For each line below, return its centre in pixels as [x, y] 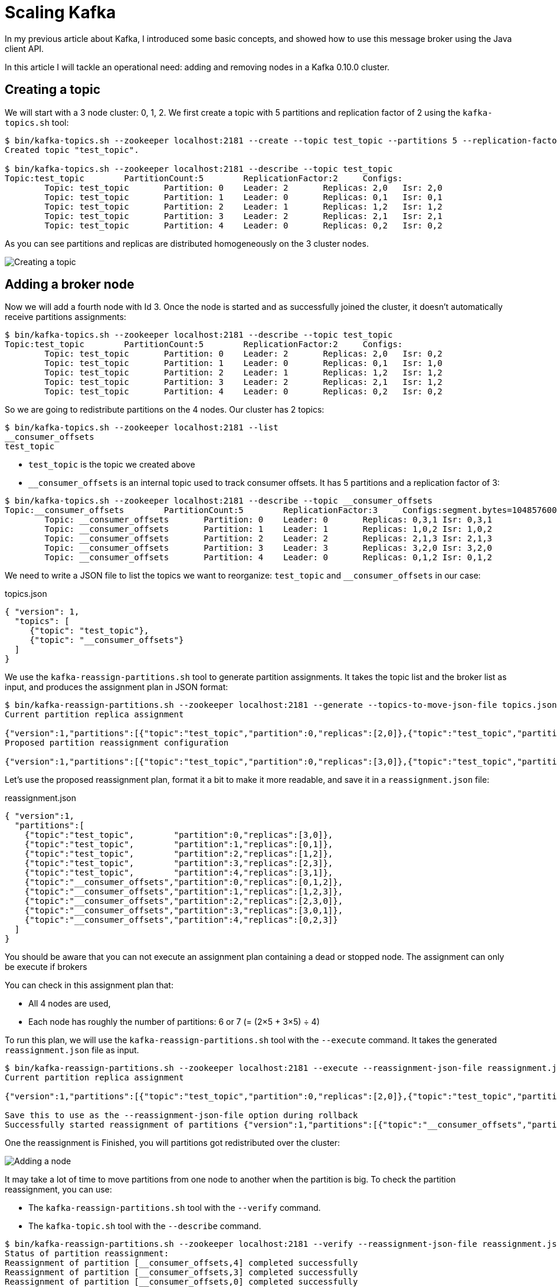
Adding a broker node [70, 285]
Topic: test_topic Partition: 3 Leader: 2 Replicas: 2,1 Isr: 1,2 [243, 382]
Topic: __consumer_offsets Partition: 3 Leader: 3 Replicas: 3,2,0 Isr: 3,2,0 [268, 548]
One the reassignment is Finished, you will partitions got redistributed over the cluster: [173, 1143]
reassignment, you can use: [58, 1190]
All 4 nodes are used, [70, 1004]
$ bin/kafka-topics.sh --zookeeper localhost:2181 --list [142, 428]
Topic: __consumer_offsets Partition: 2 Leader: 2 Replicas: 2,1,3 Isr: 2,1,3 [268, 539]
